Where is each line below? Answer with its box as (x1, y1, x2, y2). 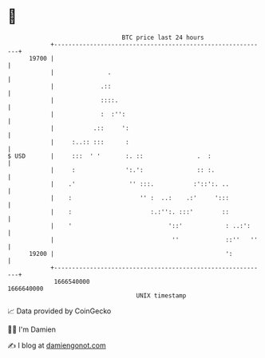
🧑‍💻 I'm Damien (7, 325, 57, 334)
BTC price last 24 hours (121, 33, 204, 41)
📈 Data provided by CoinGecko (7, 306, 112, 316)
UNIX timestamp (136, 291, 187, 300)
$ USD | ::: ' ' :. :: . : (7, 151, 212, 160)
